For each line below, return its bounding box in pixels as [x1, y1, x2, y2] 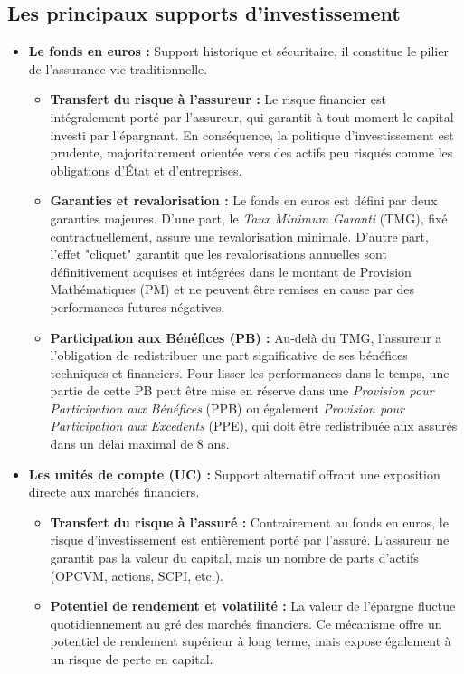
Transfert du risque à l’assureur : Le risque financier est [50, 90, 386, 109]
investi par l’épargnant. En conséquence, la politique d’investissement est [50, 125, 454, 144]
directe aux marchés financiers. [28, 482, 200, 501]
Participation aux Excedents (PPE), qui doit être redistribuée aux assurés [50, 416, 458, 435]
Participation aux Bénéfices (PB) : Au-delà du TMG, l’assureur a [50, 328, 442, 346]
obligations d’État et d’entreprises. [50, 160, 242, 179]
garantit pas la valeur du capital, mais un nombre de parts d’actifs [50, 548, 419, 567]
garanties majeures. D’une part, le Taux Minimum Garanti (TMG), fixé [50, 208, 448, 227]
